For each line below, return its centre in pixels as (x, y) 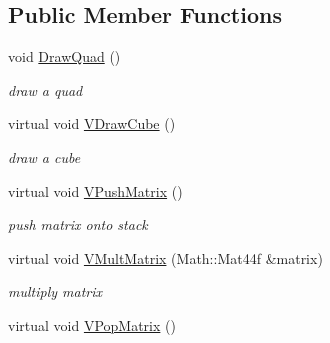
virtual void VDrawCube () (92, 123)
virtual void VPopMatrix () (92, 324)
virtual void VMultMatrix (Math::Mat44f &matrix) (165, 257)
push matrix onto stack (78, 224)
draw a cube (44, 156)
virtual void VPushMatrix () (95, 190)
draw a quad (45, 89)
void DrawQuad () (64, 56)
